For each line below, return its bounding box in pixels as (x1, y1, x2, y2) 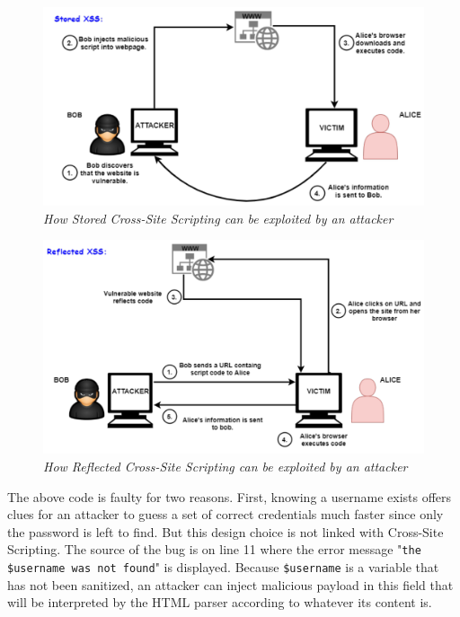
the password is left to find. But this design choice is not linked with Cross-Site (7, 522, 444, 541)
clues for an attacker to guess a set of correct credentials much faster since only (7, 505, 444, 524)
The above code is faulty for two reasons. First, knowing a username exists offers (7, 487, 452, 506)
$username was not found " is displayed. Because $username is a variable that (7, 558, 439, 576)
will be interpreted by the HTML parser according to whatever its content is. (7, 593, 432, 612)
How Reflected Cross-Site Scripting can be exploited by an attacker (43, 456, 408, 475)
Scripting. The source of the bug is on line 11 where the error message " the (7, 540, 421, 559)
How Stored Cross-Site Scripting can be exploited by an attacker (43, 208, 394, 227)
